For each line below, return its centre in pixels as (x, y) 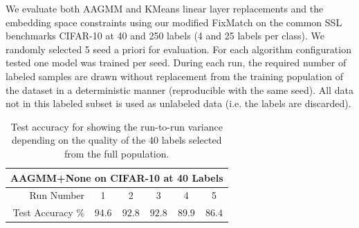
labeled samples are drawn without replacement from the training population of (175, 76)
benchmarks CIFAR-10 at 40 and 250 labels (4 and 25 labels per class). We (165, 36)
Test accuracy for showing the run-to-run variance (117, 126)
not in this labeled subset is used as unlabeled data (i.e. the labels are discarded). (178, 103)
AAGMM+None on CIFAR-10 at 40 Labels (117, 177)
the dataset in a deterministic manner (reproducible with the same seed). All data (179, 89)
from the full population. (117, 153)
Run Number (57, 195)
